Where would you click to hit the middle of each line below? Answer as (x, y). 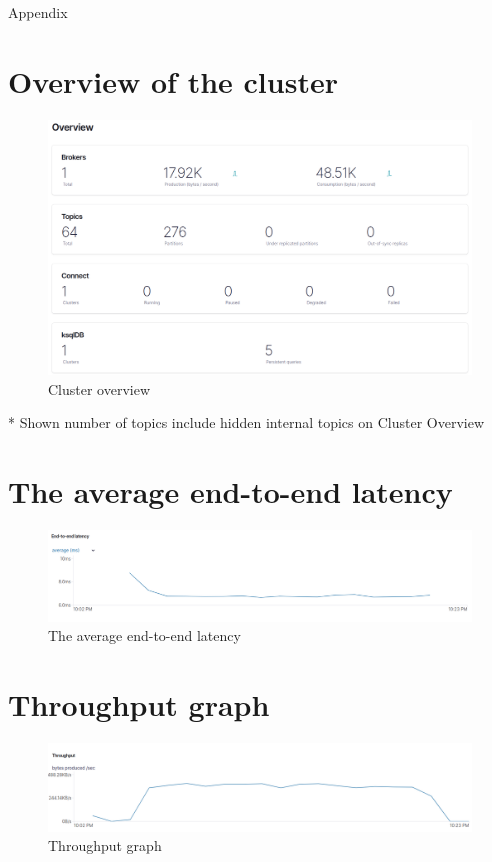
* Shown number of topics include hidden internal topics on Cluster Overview (246, 422)
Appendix (38, 12)
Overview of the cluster (173, 80)
